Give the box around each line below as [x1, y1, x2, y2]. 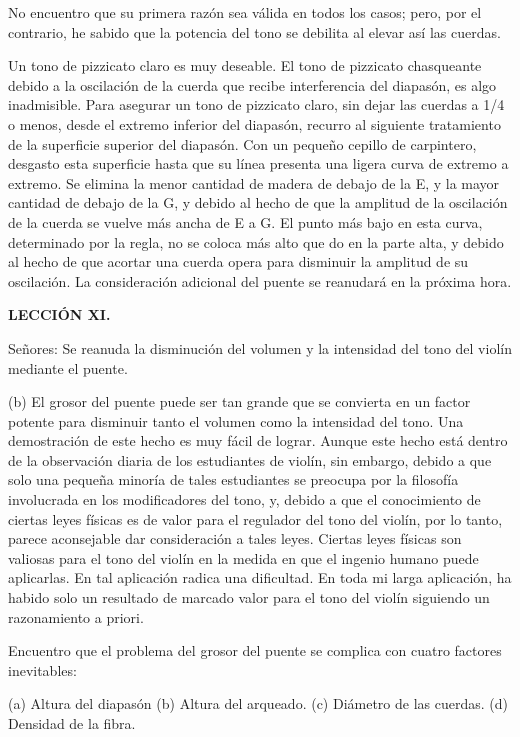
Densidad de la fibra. [8, 713, 136, 733]
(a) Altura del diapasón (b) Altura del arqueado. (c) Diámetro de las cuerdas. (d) [8, 693, 508, 714]
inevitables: [8, 659, 77, 680]
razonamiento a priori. [8, 606, 144, 627]
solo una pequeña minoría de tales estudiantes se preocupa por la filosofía [8, 469, 459, 490]
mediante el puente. [8, 357, 128, 378]
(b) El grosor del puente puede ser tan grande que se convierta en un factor [8, 391, 471, 412]
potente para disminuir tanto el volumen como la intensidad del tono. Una [8, 410, 464, 431]
